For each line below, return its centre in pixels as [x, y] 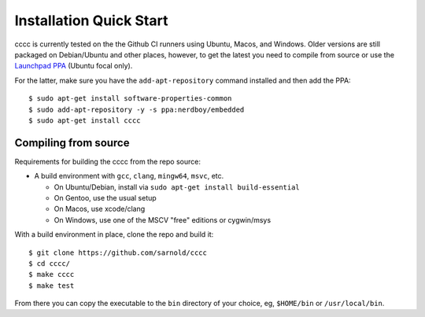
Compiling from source [72, 143]
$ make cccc [52, 275]
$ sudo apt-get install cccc [85, 120]
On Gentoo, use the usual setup [105, 197]
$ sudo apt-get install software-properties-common [130, 99]
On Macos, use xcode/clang [100, 209]
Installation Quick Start [91, 20]
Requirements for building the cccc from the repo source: [107, 161]
